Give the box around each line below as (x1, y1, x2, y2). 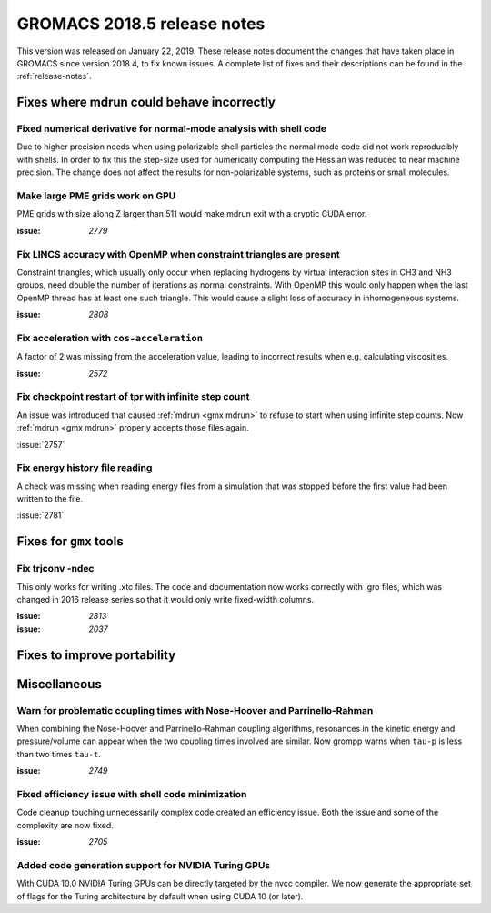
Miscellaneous (16, 676, 102, 692)
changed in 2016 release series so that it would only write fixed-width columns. (16, 594, 314, 605)
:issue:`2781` (16, 510, 65, 521)
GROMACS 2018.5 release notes (16, 14, 266, 34)
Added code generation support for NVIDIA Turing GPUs (16, 858, 271, 871)
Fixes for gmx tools (16, 533, 124, 550)
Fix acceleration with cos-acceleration (16, 331, 204, 344)
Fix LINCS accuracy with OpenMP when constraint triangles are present (16, 248, 340, 260)
